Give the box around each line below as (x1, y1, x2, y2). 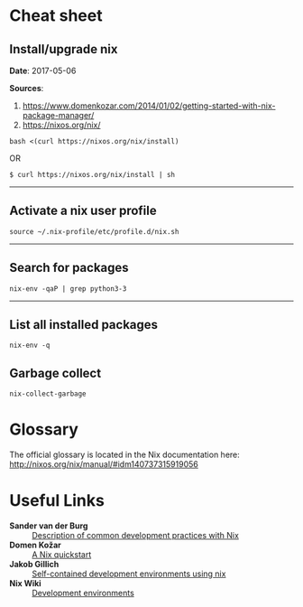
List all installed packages (9, 317, 159, 332)
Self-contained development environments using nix (32, 568, 226, 579)
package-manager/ (22, 110, 95, 120)
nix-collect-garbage (9, 389, 87, 398)
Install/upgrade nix (9, 42, 118, 57)
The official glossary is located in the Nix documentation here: (9, 449, 241, 461)
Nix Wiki (9, 578, 42, 589)
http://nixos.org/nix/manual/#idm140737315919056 (9, 459, 198, 470)
